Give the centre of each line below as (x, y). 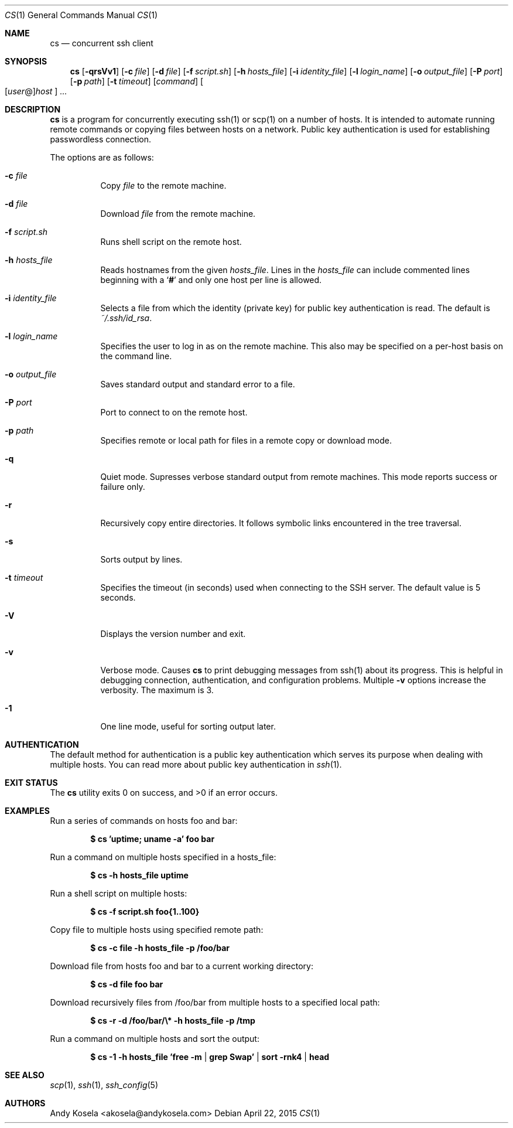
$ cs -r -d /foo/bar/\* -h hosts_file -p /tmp (173, 1020)
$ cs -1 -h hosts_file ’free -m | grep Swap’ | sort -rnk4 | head (210, 1057)
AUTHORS (25, 1103)
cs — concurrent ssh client (102, 43)
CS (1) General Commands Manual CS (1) (81, 15)
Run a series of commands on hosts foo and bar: (144, 821)
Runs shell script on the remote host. (171, 242)
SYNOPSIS (26, 61)
